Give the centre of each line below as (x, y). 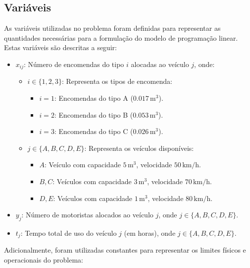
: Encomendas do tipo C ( (94, 131)
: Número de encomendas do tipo (74, 64)
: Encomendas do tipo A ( (94, 98)
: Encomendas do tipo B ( (94, 114)
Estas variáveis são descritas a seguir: (60, 47)
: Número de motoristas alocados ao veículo (87, 215)
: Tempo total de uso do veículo (69, 233)
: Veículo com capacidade (82, 165)
